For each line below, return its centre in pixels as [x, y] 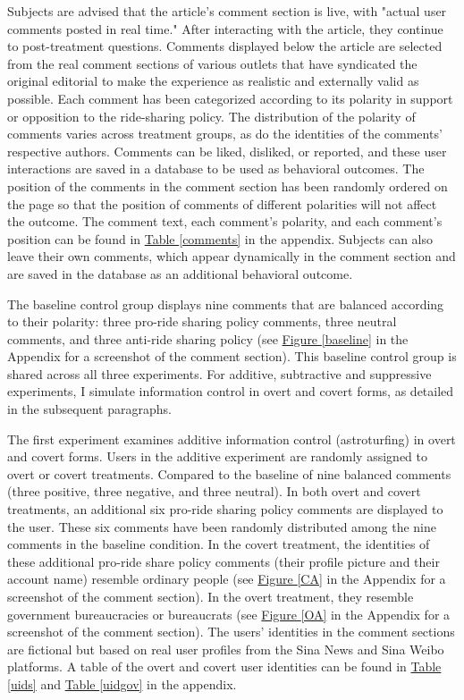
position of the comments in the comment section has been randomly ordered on [228, 186]
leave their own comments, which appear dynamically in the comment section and [232, 256]
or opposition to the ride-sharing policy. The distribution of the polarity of [211, 116]
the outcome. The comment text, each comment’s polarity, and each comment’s [225, 221]
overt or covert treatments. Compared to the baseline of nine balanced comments [229, 473]
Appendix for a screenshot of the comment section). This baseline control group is [232, 356]
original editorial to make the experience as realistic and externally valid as [213, 81]
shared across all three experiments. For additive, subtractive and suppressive [219, 373]
